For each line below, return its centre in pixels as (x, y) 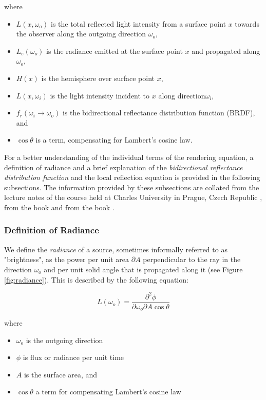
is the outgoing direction (64, 340)
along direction (182, 95)
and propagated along (226, 51)
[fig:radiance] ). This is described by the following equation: (96, 279)
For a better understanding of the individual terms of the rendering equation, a (129, 157)
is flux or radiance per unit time (73, 357)
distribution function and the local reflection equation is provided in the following (132, 177)
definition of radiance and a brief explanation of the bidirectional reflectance (123, 167)
